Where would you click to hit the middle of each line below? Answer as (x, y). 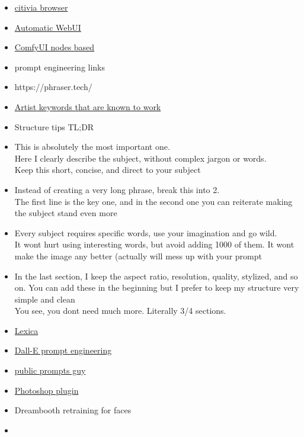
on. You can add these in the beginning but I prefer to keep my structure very (157, 287)
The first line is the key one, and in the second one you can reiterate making (153, 201)
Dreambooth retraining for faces (73, 410)
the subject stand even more (66, 213)
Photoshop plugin (47, 390)
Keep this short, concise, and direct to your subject (108, 170)
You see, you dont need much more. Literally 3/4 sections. (120, 311)
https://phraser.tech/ (53, 87)
